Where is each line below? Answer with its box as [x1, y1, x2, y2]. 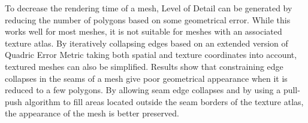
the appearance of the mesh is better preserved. [5, 107, 179, 119]
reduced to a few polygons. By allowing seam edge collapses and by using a [5, 84, 281, 96]
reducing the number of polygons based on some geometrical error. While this [5, 13, 291, 26]
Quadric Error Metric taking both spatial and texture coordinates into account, [5, 48, 297, 61]
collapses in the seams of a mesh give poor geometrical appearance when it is [5, 72, 288, 84]
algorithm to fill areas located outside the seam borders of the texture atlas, [25, 95, 304, 107]
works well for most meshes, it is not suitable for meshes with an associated [5, 25, 282, 38]
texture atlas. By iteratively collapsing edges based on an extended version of [5, 36, 288, 49]
